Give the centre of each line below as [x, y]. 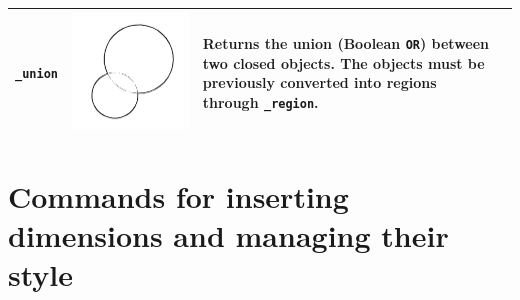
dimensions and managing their [228, 234]
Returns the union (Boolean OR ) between [346, 42]
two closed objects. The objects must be [343, 62]
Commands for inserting [178, 195]
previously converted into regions [319, 82]
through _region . [260, 101]
